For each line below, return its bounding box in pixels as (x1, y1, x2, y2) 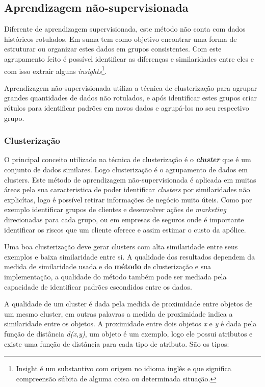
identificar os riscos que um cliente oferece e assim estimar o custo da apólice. (4, 224, 246, 235)
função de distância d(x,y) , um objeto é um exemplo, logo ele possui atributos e (4, 328, 253, 339)
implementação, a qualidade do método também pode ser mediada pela (4, 271, 227, 281)
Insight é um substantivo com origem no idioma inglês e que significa (16, 363, 231, 374)
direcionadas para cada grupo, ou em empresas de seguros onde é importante (4, 214, 244, 224)
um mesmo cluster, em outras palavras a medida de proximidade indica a (4, 308, 233, 319)
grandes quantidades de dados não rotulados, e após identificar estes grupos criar (4, 92, 257, 103)
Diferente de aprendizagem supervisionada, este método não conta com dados (4, 23, 246, 34)
